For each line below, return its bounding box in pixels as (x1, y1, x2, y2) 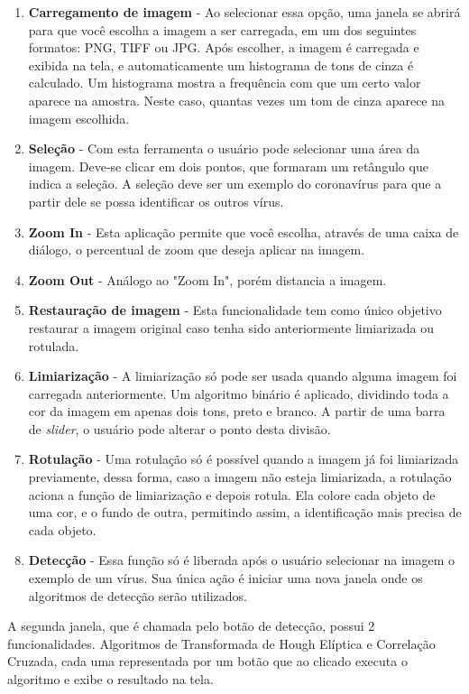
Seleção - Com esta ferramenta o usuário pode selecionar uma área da (28, 139, 420, 158)
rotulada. (28, 336, 79, 355)
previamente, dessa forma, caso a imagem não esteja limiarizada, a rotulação (28, 467, 452, 486)
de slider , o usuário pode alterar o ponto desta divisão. (28, 419, 331, 438)
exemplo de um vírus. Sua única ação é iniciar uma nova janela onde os (28, 569, 423, 588)
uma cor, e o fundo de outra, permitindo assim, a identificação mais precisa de (28, 503, 462, 522)
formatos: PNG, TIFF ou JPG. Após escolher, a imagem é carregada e (28, 38, 419, 57)
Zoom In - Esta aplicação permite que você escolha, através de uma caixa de (28, 222, 459, 241)
